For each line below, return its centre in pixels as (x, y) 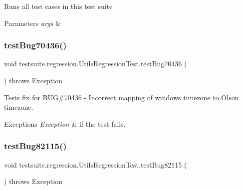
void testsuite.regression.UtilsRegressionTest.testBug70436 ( (96, 64)
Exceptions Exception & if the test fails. (65, 123)
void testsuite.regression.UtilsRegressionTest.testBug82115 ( (96, 164)
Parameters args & (32, 23)
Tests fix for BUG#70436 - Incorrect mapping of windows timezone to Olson (121, 97)
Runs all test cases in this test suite (58, 6)
